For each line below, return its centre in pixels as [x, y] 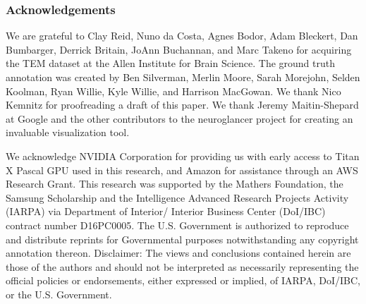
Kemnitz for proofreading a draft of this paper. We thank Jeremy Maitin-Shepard [182, 105]
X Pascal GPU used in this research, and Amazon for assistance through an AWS [182, 170]
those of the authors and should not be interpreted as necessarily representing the [182, 266]
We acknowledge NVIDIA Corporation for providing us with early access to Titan [183, 156]
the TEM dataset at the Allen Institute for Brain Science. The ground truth [170, 63]
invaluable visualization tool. [68, 132]
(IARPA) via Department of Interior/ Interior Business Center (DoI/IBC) [166, 211]
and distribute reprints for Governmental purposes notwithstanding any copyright [182, 239]
